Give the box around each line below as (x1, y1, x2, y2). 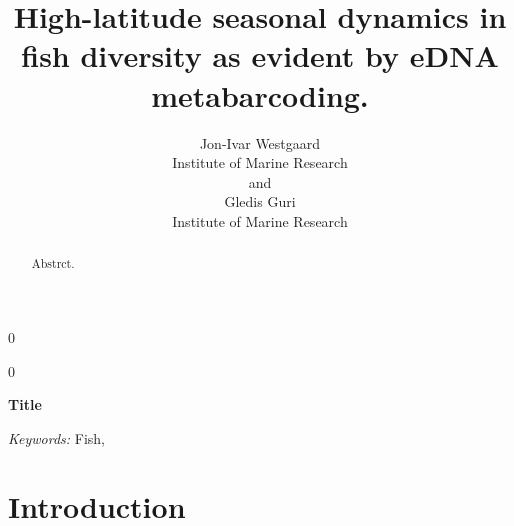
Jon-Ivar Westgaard (199, 132, 321, 153)
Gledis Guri (224, 191, 296, 212)
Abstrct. (31, 255, 75, 272)
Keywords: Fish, (8, 427, 106, 448)
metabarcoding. (151, 74, 369, 115)
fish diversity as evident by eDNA (21, 35, 499, 76)
